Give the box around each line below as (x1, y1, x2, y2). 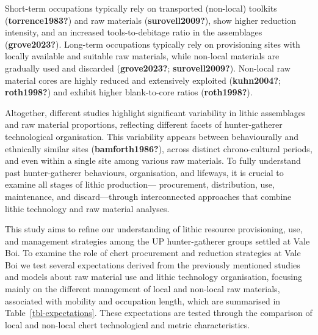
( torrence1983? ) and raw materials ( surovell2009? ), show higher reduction (5, 13, 296, 26)
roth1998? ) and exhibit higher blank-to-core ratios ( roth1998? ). (5, 86, 253, 98)
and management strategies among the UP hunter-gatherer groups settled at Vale (5, 234, 310, 247)
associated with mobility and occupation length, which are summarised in (5, 294, 281, 307)
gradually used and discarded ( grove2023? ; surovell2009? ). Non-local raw (5, 61, 291, 74)
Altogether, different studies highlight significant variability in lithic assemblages (5, 106, 306, 119)
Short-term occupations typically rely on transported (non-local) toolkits (5, 2, 277, 14)
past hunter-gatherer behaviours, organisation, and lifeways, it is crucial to (5, 166, 284, 179)
